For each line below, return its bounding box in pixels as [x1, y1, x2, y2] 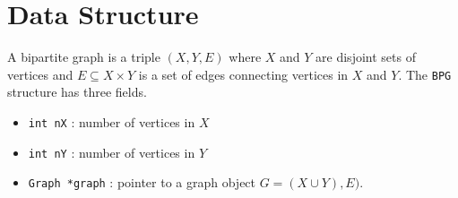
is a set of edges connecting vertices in [138, 65, 349, 83]
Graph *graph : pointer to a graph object [28, 173, 256, 192]
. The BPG [398, 65, 452, 83]
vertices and [7, 65, 73, 83]
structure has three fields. [7, 82, 147, 101]
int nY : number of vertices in [28, 142, 195, 161]
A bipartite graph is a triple [7, 47, 160, 66]
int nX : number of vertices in [28, 112, 195, 131]
